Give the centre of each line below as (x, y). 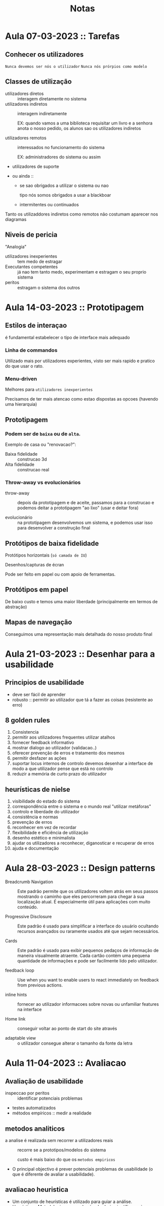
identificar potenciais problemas (50, 1098)
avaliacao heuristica (37, 1190)
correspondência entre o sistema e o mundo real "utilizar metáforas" (82, 806)
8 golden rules (27, 721)
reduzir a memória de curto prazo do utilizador (59, 774)
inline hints (16, 995)
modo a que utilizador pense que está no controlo (63, 769)
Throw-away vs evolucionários (43, 482)
